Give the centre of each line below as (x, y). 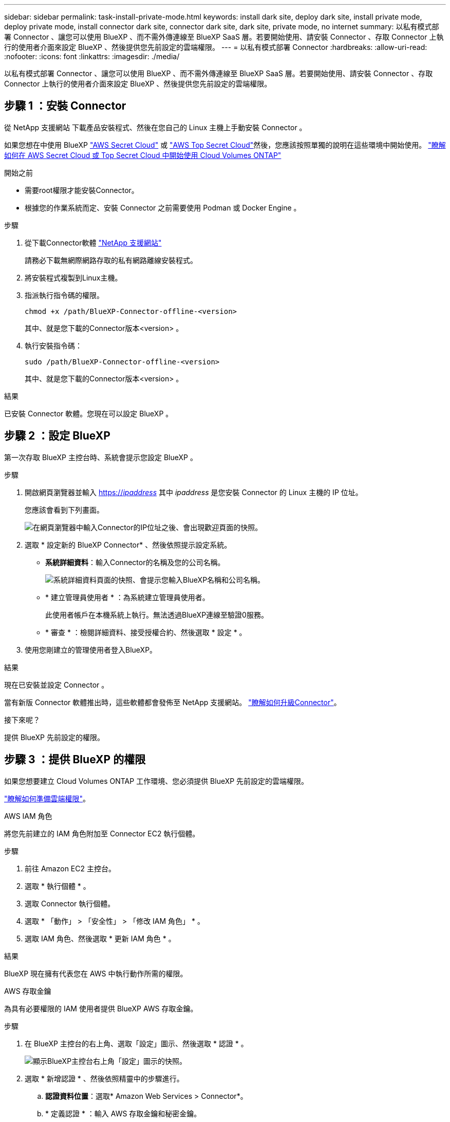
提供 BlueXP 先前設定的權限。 (54, 737)
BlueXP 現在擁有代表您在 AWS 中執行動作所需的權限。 (96, 973)
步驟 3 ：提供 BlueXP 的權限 (75, 760)
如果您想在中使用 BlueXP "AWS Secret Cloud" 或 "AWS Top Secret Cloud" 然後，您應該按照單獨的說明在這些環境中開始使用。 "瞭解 (225, 145)
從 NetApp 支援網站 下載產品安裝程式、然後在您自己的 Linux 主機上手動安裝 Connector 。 (155, 127)
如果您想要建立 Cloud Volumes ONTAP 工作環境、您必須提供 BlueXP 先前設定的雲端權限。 (156, 781)
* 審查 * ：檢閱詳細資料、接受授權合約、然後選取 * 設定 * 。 (146, 632)
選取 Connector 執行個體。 (70, 903)
